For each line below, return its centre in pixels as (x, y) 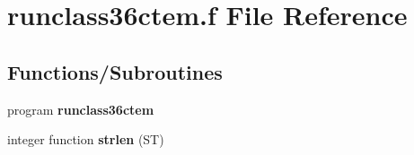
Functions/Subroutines (115, 71)
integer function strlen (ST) (86, 139)
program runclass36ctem (81, 109)
